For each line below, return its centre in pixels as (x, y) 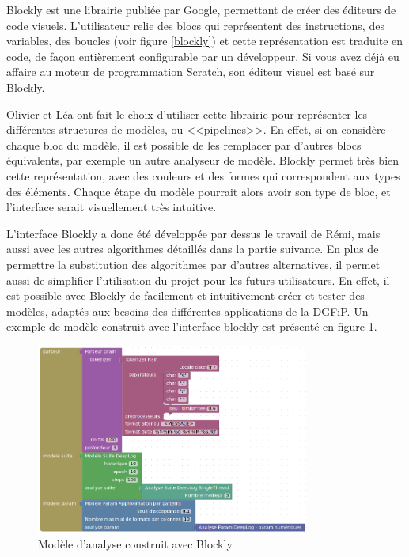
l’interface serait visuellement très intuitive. (112, 207)
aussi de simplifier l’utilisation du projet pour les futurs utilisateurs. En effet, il (198, 280)
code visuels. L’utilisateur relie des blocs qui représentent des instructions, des (195, 25)
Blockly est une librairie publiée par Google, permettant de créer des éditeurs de (201, 9)
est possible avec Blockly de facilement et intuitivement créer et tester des (186, 296)
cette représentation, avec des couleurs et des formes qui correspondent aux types (203, 175)
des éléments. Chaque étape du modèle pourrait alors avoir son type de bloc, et (199, 191)
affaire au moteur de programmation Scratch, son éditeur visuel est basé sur (191, 72)
